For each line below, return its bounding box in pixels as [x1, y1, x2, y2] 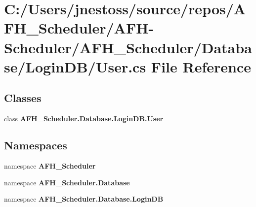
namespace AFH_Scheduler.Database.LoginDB [4, 194, 164, 204]
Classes [4, 90, 42, 105]
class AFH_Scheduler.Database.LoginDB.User [4, 113, 164, 124]
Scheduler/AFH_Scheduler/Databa [4, 37, 252, 57]
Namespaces [4, 138, 67, 153]
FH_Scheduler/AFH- [4, 18, 154, 38]
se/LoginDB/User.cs [4, 56, 146, 76]
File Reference [151, 56, 251, 76]
